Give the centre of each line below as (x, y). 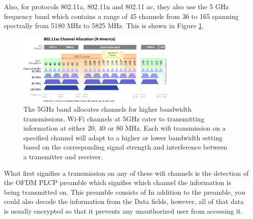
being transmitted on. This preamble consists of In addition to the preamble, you (125, 192)
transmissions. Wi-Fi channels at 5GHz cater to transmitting (114, 118)
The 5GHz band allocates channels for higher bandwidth (108, 109)
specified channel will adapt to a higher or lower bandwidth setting (123, 137)
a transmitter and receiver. (63, 156)
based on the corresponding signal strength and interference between (125, 147)
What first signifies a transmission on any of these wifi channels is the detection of (126, 173)
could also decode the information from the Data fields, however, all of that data (124, 201)
